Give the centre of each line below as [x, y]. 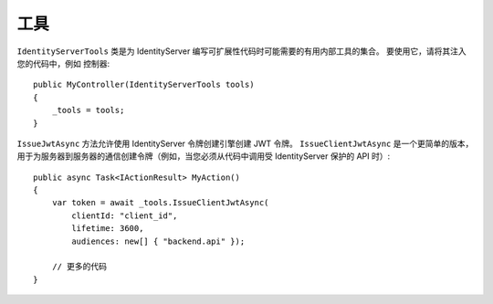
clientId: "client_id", [125, 215]
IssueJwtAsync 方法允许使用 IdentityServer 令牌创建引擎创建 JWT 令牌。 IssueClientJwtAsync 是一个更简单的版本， [245, 143]
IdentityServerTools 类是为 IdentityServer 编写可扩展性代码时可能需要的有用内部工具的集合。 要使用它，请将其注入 [242, 51]
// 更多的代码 [79, 267]
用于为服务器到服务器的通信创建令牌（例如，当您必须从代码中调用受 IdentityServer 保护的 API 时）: [204, 156]
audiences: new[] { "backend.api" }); [158, 241]
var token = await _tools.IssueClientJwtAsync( [160, 203]
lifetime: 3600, [108, 229]
